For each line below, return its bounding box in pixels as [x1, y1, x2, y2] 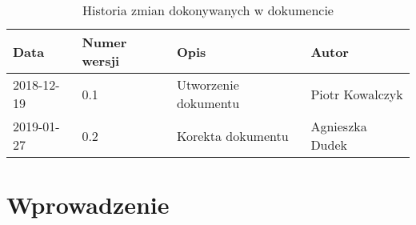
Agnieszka [310, 117, 367, 135]
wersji [82, 51, 120, 70]
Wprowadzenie [6, 188, 170, 221]
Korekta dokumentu [176, 126, 289, 145]
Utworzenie [176, 75, 239, 94]
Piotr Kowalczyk [310, 84, 403, 103]
